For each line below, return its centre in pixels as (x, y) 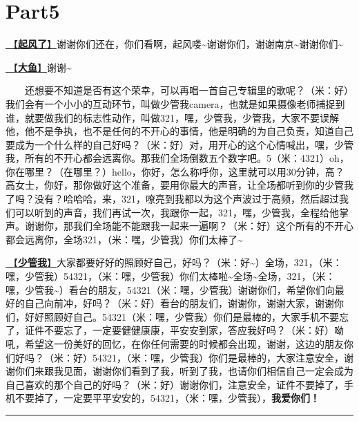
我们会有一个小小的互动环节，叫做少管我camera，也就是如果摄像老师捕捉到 (175, 103)
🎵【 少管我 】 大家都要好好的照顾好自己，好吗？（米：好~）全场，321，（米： (174, 262)
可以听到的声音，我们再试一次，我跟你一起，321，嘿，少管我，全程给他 (177, 212)
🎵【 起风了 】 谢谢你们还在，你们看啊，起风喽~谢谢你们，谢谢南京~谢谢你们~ (175, 44)
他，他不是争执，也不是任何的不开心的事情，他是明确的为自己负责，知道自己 (179, 131)
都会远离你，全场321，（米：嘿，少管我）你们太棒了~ (124, 239)
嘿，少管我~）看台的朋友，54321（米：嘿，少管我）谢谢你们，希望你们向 (170, 289)
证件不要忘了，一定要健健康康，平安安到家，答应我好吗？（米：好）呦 (184, 330)
